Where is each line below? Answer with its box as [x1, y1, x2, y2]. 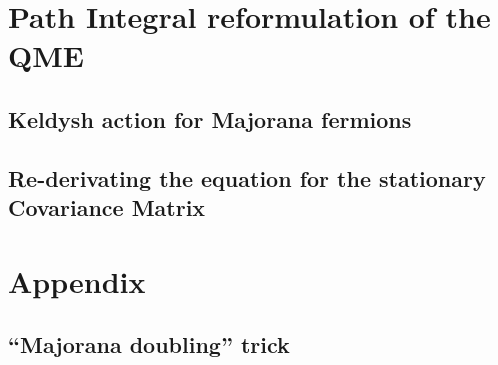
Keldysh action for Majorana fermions [8, 103, 412, 134]
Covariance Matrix [8, 192, 206, 223]
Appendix [8, 260, 146, 301]
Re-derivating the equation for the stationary [8, 162, 486, 193]
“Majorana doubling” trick [8, 329, 290, 360]
